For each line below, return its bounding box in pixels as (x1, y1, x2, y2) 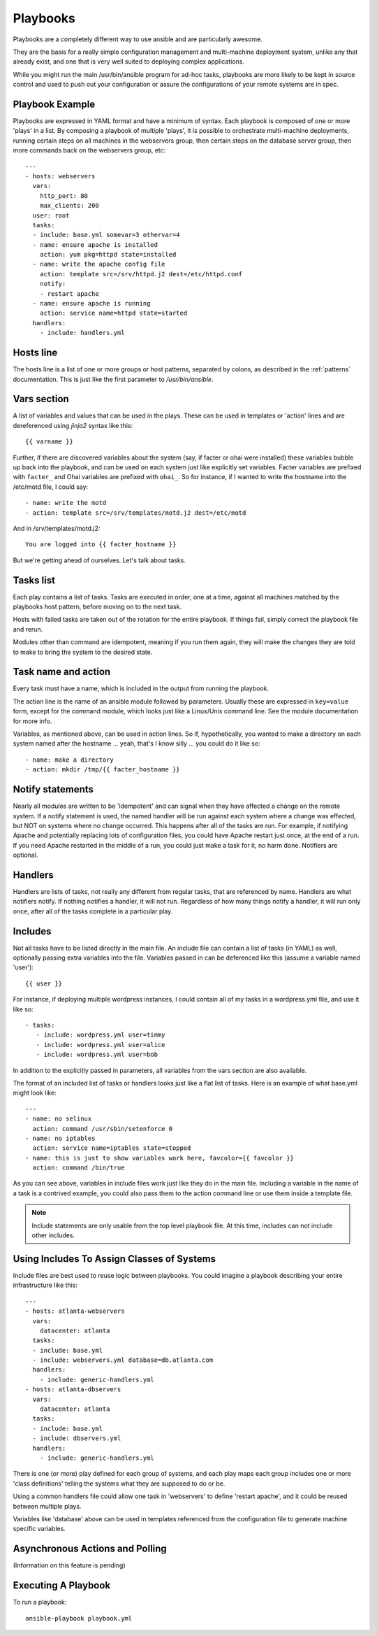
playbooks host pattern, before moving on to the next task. (13, 602, 182, 611)
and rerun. (13, 625, 43, 633)
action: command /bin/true (32, 1164, 125, 1172)
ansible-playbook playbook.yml (25, 1614, 133, 1622)
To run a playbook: (13, 1598, 67, 1607)
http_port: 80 (39, 192, 89, 199)
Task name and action (13, 666, 111, 678)
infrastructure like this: (13, 1281, 78, 1290)
